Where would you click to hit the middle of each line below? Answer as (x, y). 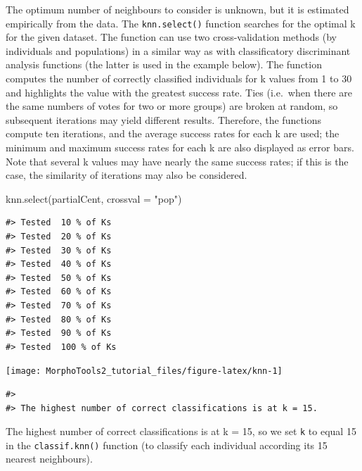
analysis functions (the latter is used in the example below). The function (164, 64)
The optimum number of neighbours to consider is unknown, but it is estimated (177, 9)
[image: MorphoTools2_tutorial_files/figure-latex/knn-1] (144, 371)
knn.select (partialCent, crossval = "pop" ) (94, 198)
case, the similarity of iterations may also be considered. (127, 175)
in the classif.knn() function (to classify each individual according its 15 (167, 445)
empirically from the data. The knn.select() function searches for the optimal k (181, 23)
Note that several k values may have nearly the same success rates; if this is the (177, 161)
